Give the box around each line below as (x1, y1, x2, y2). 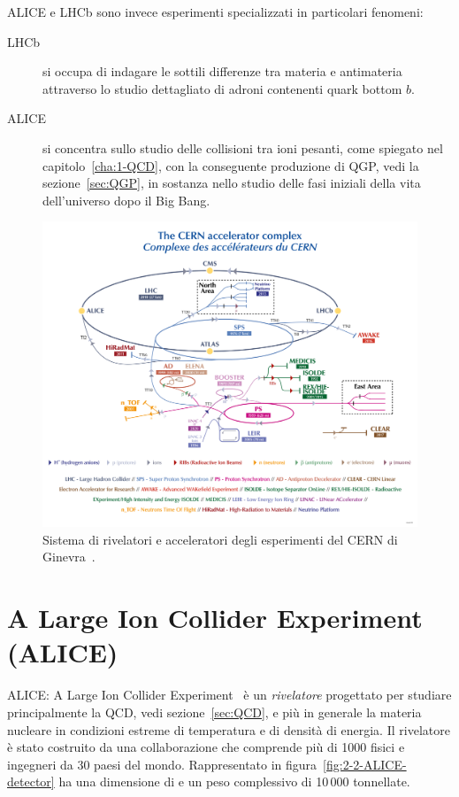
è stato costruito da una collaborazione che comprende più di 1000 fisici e (7, 738, 405, 756)
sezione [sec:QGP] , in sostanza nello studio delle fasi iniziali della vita (42, 174, 421, 192)
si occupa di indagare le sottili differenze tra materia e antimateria (42, 62, 402, 81)
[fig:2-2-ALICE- (323, 754, 407, 773)
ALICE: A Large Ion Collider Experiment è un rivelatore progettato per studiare (7, 685, 452, 704)
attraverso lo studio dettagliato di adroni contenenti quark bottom (42, 79, 402, 97)
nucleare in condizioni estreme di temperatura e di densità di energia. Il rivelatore (7, 720, 450, 739)
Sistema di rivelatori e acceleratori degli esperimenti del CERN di (42, 530, 398, 548)
